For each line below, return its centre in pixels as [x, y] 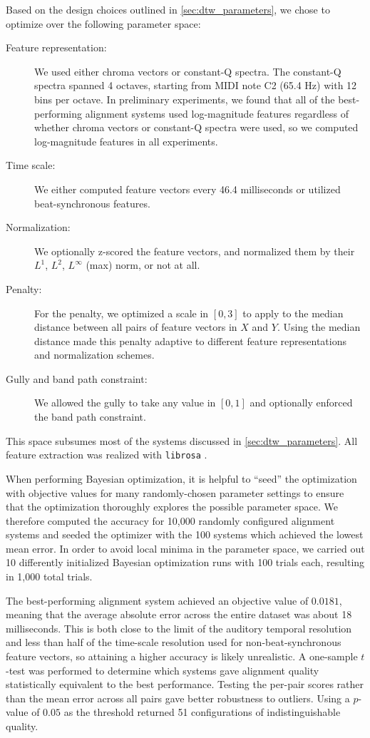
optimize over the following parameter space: [103, 23]
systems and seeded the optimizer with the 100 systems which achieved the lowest [185, 534]
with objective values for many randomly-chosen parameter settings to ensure [175, 492]
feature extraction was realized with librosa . [107, 455]
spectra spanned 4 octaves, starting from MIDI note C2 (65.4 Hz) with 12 [196, 85]
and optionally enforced [301, 403]
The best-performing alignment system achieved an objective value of [157, 600]
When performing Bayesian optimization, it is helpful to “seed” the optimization [181, 478]
